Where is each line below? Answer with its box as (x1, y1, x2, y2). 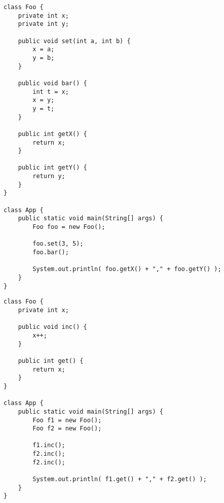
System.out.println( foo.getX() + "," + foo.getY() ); (32, 265, 221, 273)
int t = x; (32, 88, 69, 95)
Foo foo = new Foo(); (32, 223, 105, 231)
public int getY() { (18, 164, 87, 172)
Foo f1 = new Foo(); (32, 416, 102, 424)
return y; (32, 173, 65, 180)
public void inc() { (18, 323, 87, 331)
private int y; (18, 20, 69, 28)
